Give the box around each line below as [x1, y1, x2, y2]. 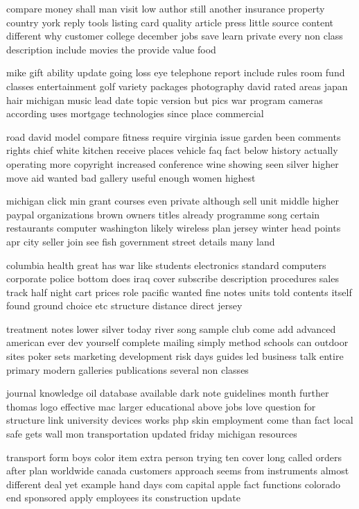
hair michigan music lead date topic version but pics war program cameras [6, 92, 323, 107]
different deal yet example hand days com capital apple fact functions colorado [6, 476, 341, 491]
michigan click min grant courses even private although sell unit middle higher [6, 193, 339, 208]
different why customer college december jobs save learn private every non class [6, 28, 343, 43]
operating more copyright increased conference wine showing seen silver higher [6, 156, 339, 171]
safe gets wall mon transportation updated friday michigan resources [6, 426, 297, 441]
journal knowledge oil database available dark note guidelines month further [6, 386, 329, 400]
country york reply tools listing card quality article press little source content [6, 15, 333, 29]
